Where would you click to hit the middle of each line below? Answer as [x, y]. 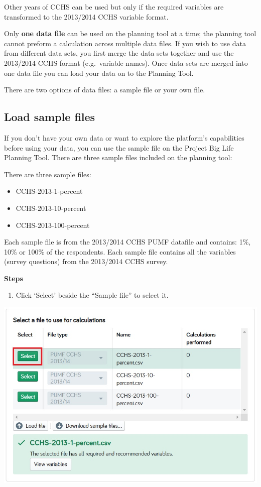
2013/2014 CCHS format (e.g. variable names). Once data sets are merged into [126, 63]
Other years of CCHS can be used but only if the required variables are [114, 7]
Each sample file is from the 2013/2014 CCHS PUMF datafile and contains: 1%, [127, 242]
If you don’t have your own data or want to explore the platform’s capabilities [124, 137]
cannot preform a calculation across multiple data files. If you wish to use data [125, 43]
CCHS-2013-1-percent [49, 191]
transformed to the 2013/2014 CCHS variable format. [86, 16]
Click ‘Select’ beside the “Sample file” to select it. [92, 295]
